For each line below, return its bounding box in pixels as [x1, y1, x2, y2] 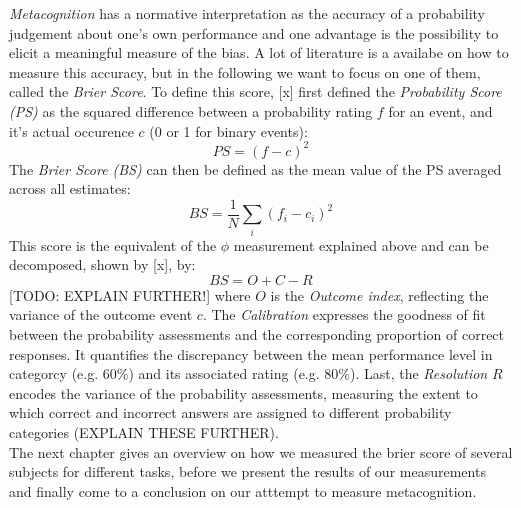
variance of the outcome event [9, 304, 193, 325]
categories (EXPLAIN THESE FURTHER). [9, 421, 279, 442]
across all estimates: [9, 178, 131, 199]
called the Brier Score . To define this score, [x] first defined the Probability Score [9, 81, 502, 102]
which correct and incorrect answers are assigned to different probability [9, 402, 452, 423]
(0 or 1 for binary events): [149, 120, 308, 141]
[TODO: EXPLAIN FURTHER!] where [9, 284, 251, 305]
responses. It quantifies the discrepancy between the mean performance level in [9, 343, 493, 364]
